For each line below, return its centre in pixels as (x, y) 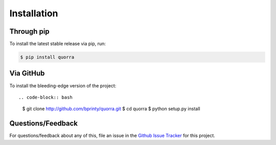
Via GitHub (27, 73)
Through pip (29, 31)
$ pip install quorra (47, 57)
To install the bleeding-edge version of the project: (63, 86)
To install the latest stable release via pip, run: (57, 44)
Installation (34, 13)
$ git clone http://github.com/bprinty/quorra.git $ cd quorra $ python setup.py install (111, 109)
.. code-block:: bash (45, 97)
